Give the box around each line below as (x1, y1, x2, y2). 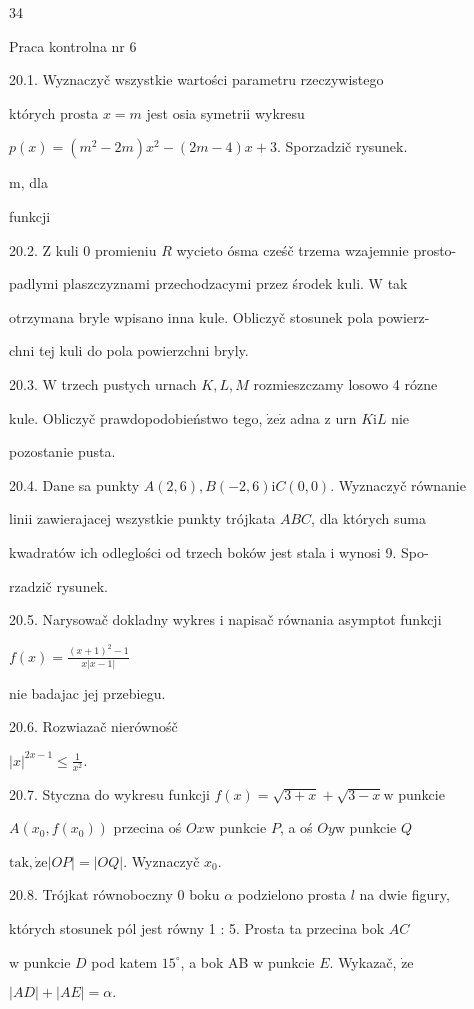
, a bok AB (180, 951, 249, 972)
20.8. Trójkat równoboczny (9, 884, 173, 905)
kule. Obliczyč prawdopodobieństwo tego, (9, 407, 263, 428)
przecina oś (113, 817, 182, 838)
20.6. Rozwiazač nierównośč (9, 716, 178, 737)
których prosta (9, 102, 99, 123)
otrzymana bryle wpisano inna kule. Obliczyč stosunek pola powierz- (9, 306, 430, 327)
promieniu (94, 239, 157, 260)
